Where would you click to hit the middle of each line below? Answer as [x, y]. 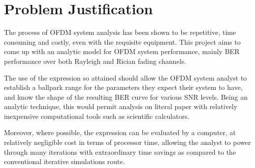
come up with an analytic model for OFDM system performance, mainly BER [122, 51]
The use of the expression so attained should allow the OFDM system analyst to [126, 77]
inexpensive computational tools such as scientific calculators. [97, 116]
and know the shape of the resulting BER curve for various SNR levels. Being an [126, 97]
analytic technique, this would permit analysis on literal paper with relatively [121, 106]
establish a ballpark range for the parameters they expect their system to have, [123, 87]
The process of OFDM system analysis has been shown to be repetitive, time [120, 32]
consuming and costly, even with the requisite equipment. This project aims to [122, 42]
